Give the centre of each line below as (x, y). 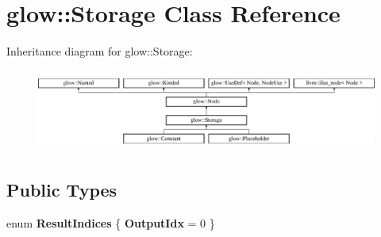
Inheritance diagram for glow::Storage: (100, 51)
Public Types (62, 189)
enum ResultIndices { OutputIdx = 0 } (111, 222)
